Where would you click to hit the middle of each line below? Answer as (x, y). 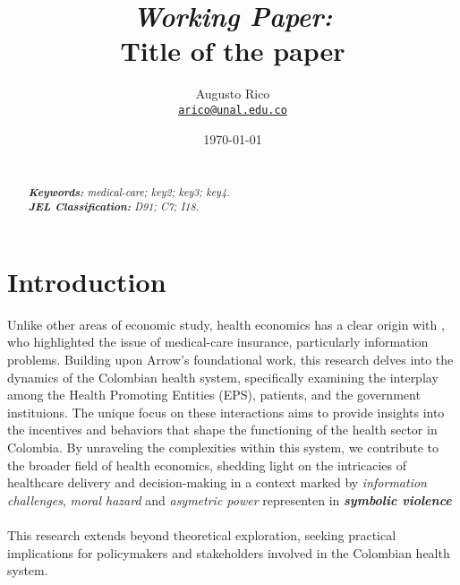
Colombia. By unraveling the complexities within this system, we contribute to (223, 447)
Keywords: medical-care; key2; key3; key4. (129, 191)
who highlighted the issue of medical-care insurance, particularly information (218, 342)
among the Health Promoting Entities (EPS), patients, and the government (214, 395)
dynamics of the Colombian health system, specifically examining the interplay (223, 377)
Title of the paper (233, 51)
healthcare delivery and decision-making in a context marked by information (217, 482)
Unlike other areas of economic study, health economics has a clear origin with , (226, 324)
